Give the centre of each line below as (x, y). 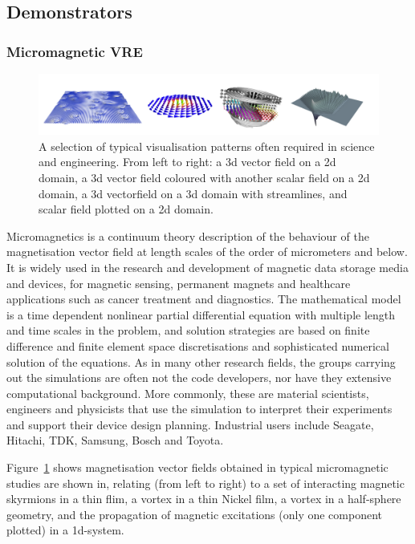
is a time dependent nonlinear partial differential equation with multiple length (201, 314)
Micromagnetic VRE (75, 51)
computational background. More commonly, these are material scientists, (188, 393)
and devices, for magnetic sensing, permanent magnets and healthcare (179, 283)
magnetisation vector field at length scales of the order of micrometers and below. (207, 252)
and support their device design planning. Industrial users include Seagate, (190, 424)
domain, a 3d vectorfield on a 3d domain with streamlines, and (193, 193)
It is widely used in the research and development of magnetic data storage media (207, 267)
